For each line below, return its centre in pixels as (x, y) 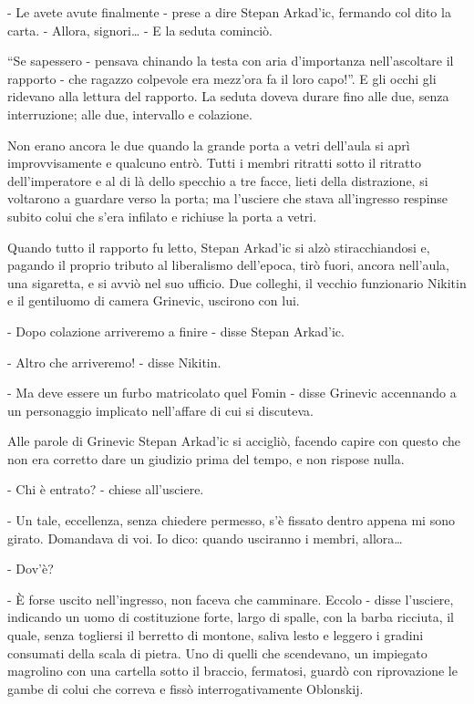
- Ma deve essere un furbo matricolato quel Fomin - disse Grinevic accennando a (232, 393)
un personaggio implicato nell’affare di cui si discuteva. (160, 410)
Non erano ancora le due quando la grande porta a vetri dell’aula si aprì (209, 145)
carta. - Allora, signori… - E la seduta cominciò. (140, 30)
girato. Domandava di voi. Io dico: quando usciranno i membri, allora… (205, 538)
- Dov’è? (31, 569)
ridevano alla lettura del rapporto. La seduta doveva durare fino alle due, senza (228, 96)
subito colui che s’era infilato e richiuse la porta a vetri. (162, 216)
